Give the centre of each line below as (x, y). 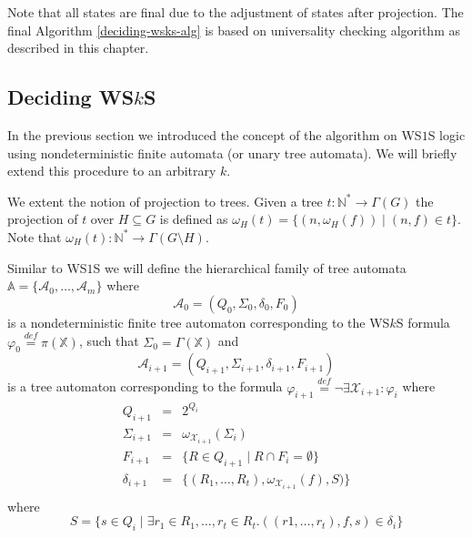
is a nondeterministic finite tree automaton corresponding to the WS (199, 322)
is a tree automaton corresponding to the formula (145, 386)
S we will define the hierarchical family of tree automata (250, 267)
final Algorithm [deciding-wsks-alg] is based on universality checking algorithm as (234, 30)
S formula (423, 322)
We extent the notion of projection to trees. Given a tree (165, 201)
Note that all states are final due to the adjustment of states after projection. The (236, 12)
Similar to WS (47, 267)
